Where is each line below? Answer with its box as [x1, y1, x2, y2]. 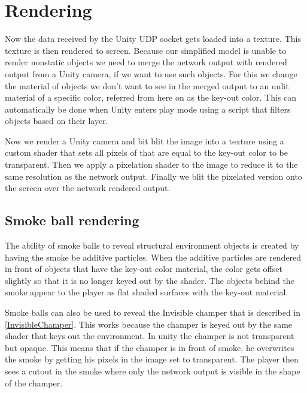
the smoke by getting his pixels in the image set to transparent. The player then [5, 353, 299, 365]
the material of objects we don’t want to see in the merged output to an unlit [5, 79, 289, 92]
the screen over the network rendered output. [5, 182, 171, 194]
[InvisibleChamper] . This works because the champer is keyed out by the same [5, 318, 293, 330]
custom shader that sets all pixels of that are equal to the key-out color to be [5, 146, 288, 159]
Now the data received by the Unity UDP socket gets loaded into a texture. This [5, 32, 301, 45]
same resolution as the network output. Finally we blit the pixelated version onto [5, 170, 302, 182]
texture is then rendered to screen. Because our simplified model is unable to [5, 44, 287, 56]
